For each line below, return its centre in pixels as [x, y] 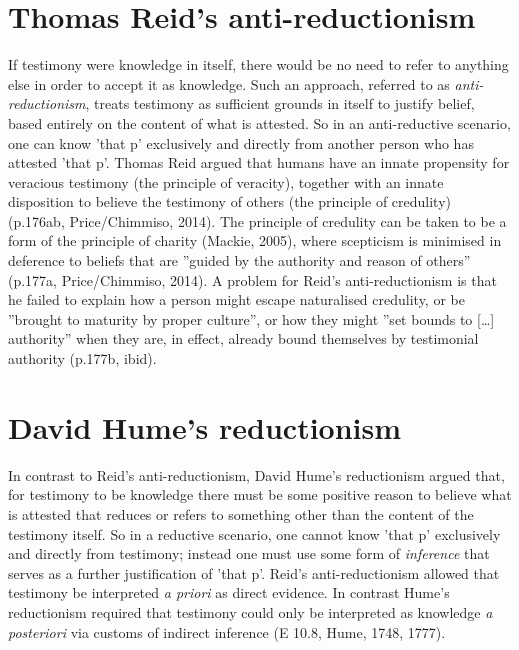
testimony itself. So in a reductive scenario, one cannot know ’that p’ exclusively [254, 533]
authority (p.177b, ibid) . [82, 358]
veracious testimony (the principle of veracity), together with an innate [226, 181]
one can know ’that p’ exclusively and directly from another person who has [241, 142]
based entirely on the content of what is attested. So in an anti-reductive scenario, [259, 122]
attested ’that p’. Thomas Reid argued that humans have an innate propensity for [259, 162]
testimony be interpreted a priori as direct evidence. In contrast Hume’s [229, 592]
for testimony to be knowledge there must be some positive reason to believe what [260, 494]
